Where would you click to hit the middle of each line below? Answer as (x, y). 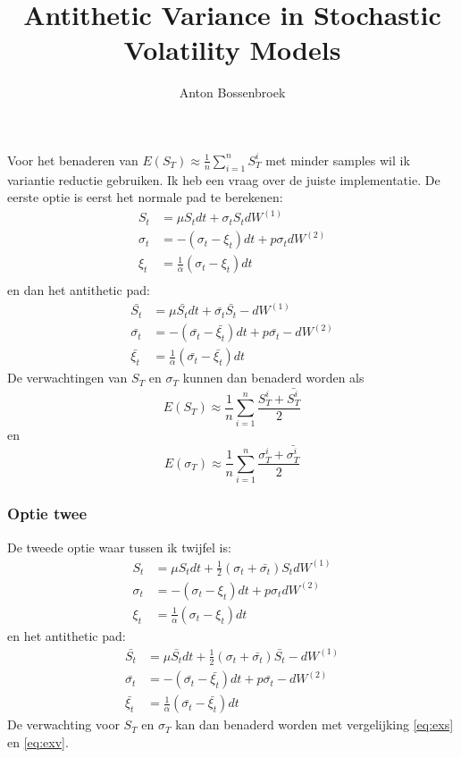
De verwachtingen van (67, 378)
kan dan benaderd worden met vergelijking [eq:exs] (314, 724)
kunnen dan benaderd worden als (273, 378)
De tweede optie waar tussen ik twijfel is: (119, 547)
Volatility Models (232, 50)
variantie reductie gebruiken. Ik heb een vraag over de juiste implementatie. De (224, 179)
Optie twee (47, 514)
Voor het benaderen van (73, 160)
